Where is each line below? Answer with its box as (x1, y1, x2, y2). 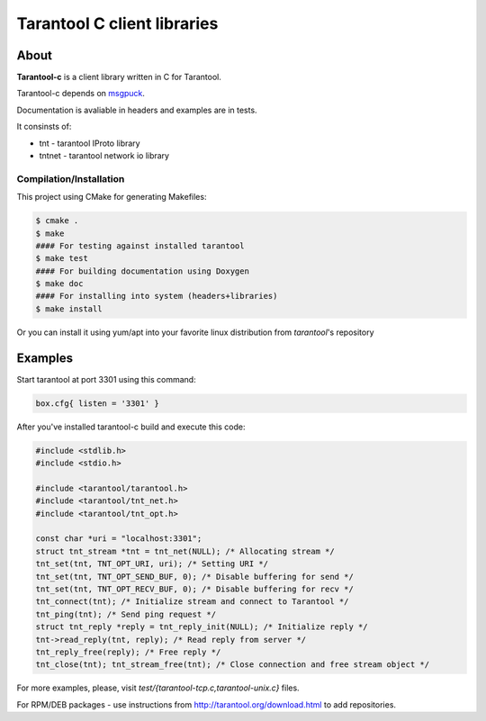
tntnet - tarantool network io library (39, 150, 170, 161)
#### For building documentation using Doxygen (35, 266, 249, 276)
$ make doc (35, 279, 84, 289)
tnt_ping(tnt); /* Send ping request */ (35, 608, 216, 619)
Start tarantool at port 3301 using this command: (16, 374, 197, 384)
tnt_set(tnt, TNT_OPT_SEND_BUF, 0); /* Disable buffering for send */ (35, 572, 355, 581)
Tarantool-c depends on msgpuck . (16, 88, 146, 99)
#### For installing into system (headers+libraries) (35, 291, 278, 302)
